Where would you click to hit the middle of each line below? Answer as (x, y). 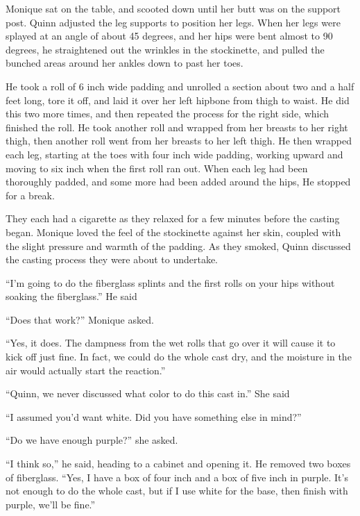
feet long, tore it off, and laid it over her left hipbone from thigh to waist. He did (178, 100)
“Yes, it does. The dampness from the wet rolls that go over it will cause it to (171, 343)
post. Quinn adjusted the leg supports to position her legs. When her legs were (173, 22)
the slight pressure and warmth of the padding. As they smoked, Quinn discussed (178, 245)
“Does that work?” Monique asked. (80, 319)
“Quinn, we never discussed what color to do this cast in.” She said (148, 393)
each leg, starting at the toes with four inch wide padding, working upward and (174, 154)
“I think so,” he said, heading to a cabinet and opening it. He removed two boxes (178, 464)
